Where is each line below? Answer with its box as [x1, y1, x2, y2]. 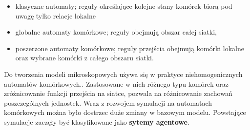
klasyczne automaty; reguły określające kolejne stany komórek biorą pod [15, 1, 232, 11]
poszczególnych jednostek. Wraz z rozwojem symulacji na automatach [4, 97, 212, 108]
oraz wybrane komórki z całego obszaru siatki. [15, 53, 154, 63]
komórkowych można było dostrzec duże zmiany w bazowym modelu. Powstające [4, 107, 246, 117]
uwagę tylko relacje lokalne [15, 10, 96, 20]
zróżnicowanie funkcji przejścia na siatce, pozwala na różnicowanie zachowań [4, 88, 232, 98]
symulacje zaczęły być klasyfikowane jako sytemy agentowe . [4, 116, 189, 127]
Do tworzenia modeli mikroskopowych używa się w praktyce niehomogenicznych [4, 69, 243, 79]
